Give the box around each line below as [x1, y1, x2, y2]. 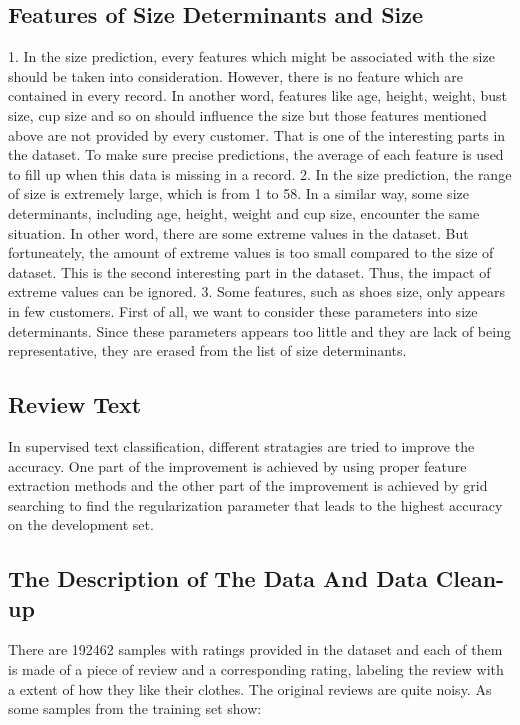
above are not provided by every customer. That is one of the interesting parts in [8, 124, 506, 145]
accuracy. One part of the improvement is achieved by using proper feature [8, 455, 467, 476]
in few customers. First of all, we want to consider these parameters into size [8, 300, 478, 321]
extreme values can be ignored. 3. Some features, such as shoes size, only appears [8, 281, 505, 302]
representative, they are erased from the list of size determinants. [8, 340, 407, 361]
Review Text [8, 389, 142, 420]
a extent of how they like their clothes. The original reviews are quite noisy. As [8, 678, 492, 699]
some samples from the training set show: [8, 698, 262, 719]
